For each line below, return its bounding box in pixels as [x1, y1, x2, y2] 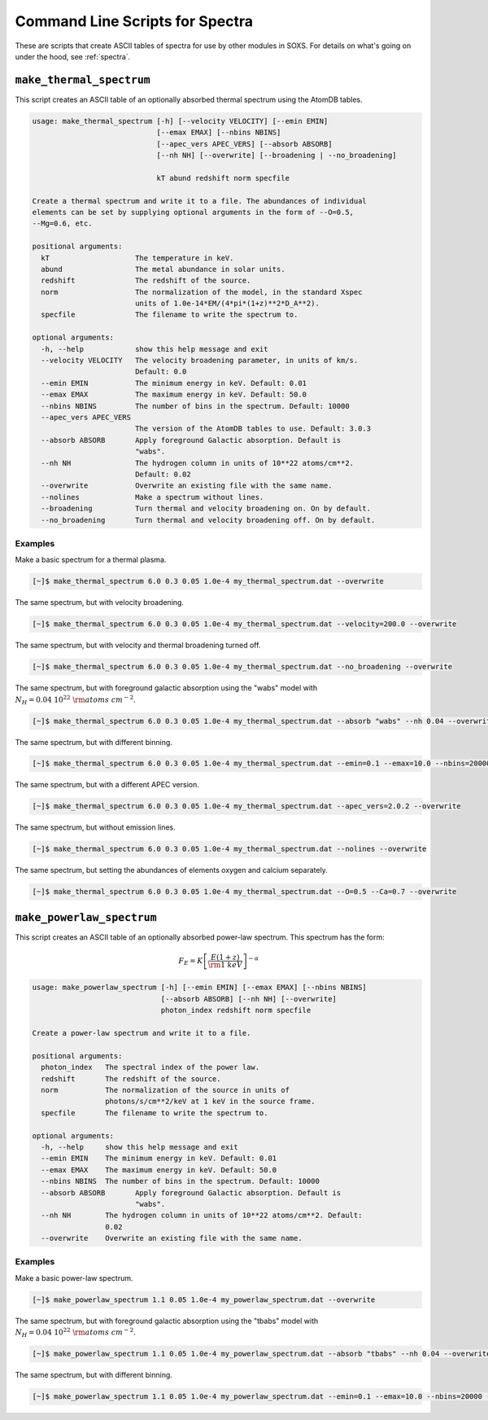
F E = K [178, 956, 203, 967]
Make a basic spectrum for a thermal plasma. [15, 554, 167, 565]
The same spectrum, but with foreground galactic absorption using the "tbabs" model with [15, 1316, 319, 1326]
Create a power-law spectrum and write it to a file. [32, 1028, 251, 1038]
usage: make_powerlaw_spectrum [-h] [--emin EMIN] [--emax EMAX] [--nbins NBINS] [32, 983, 368, 993]
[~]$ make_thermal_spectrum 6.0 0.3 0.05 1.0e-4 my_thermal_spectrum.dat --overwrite [32, 576, 384, 586]
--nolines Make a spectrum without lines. [41, 493, 264, 502]
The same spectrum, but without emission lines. [15, 822, 176, 832]
